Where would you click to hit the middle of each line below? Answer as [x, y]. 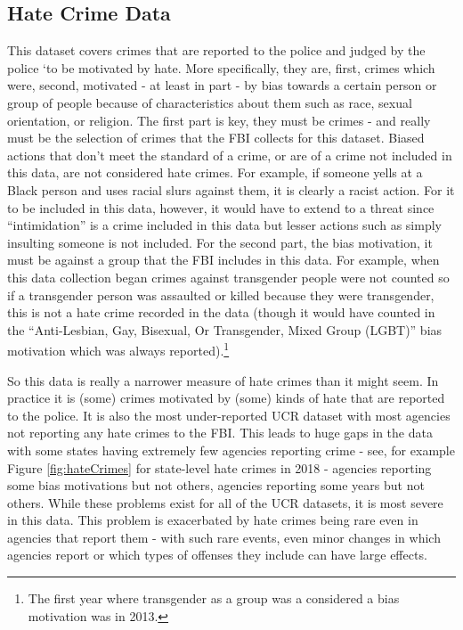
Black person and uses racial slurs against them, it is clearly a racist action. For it [231, 189]
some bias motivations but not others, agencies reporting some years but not [216, 485]
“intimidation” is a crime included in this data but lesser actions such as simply [224, 225]
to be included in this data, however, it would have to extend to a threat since [221, 207]
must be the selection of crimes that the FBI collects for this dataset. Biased [216, 138]
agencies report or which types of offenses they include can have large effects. [217, 555]
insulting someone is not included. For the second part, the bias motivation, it [220, 242]
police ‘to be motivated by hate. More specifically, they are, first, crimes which [221, 67]
